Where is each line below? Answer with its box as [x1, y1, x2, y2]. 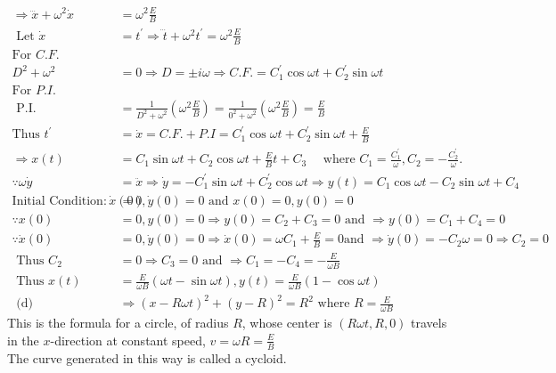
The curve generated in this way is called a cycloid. [7, 348, 287, 367]
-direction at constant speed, [50, 330, 206, 349]
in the [7, 330, 39, 349]
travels [411, 313, 447, 332]
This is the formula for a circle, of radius [7, 313, 229, 332]
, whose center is [241, 313, 332, 332]
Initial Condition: [12, 194, 107, 207]
